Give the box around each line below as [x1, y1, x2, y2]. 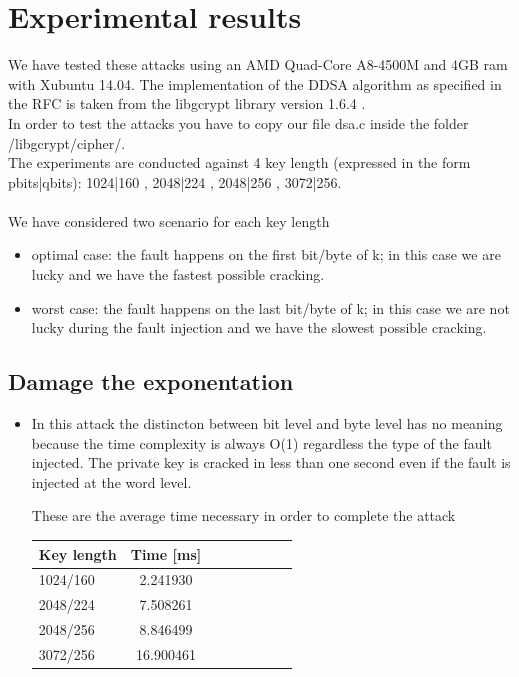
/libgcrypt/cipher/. [8, 132, 126, 153]
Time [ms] [130, 543, 202, 564]
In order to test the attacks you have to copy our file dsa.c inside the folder [8, 112, 469, 133]
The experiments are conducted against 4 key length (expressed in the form [8, 152, 471, 173]
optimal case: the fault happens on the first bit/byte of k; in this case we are [31, 244, 501, 265]
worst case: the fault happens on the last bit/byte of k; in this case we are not [31, 297, 510, 318]
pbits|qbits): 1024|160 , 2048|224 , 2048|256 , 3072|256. [8, 171, 342, 192]
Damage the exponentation [8, 366, 294, 397]
